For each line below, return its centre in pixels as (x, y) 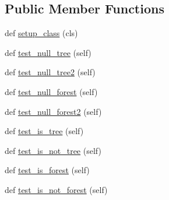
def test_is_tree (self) (44, 131)
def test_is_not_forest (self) (56, 189)
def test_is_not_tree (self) (53, 150)
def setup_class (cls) (41, 33)
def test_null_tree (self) (48, 52)
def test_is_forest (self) (47, 170)
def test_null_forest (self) (51, 91)
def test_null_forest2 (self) (53, 111)
